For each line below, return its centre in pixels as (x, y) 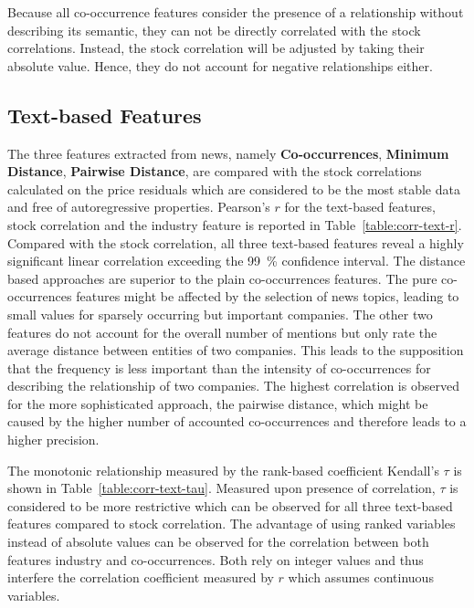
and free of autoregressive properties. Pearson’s (139, 207)
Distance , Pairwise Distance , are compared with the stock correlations (215, 171)
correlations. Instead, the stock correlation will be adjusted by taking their (216, 48)
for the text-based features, (360, 207)
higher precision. (53, 440)
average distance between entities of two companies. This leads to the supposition (236, 350)
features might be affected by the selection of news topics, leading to (268, 296)
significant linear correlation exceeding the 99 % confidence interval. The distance (237, 261)
